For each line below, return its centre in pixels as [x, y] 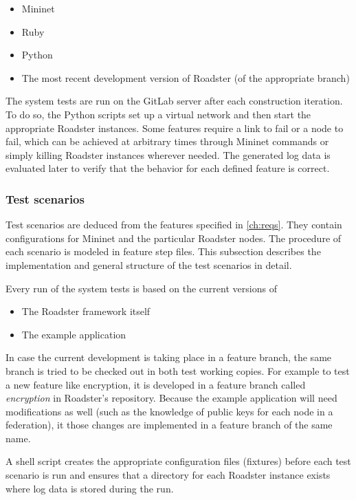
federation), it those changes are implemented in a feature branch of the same [169, 425]
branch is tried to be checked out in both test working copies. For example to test [178, 370]
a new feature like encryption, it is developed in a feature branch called [156, 384]
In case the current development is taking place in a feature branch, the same [169, 357]
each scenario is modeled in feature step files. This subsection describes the [163, 251]
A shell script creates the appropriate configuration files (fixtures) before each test [178, 461]
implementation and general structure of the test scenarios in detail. [149, 264]
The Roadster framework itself [86, 311]
